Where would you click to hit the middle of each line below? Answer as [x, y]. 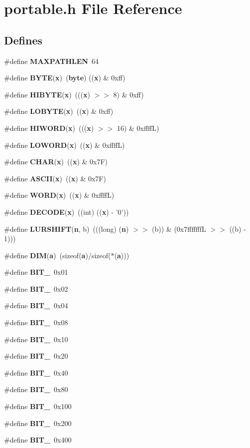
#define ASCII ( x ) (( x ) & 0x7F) [55, 178]
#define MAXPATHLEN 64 [51, 61]
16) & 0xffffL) [138, 128]
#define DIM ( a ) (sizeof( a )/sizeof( [58, 255]
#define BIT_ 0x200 [38, 423]
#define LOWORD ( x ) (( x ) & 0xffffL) [64, 145]
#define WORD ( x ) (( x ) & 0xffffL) [59, 195]
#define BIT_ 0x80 [36, 389]
